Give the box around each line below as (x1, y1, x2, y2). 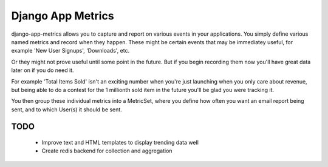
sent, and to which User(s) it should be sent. (11, 106, 123, 113)
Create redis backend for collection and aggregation (41, 147, 173, 154)
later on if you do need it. (11, 67, 74, 74)
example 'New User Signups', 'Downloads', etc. (11, 47, 130, 54)
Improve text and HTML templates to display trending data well (41, 139, 199, 146)
